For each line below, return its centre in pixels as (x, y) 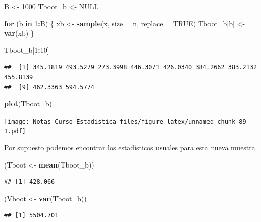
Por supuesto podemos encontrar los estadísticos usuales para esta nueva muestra (130, 148)
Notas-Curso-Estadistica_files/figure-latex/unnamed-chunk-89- (141, 121)
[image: (17, 121)
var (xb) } (19, 33)
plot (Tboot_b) (28, 104)
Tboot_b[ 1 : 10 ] (27, 50)
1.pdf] (15, 131)
